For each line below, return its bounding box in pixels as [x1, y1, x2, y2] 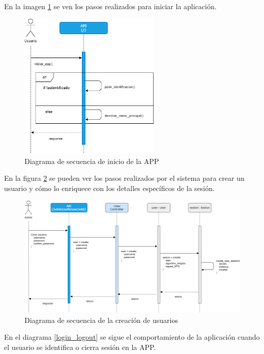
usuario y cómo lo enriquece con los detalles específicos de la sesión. [4, 182, 215, 193]
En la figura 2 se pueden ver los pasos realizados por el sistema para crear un [4, 173, 245, 183]
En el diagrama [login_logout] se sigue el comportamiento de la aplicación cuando [4, 332, 260, 342]
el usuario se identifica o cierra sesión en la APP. [4, 341, 156, 352]
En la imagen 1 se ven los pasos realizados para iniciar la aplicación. [4, 1, 217, 11]
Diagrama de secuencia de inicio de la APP [24, 155, 159, 166]
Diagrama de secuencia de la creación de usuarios [24, 314, 178, 325]
